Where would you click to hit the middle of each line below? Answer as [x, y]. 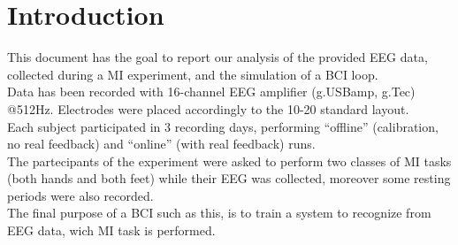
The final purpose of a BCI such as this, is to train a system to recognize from [219, 213]
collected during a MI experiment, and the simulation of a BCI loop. [193, 74]
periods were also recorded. [80, 195]
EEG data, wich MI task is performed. [111, 230]
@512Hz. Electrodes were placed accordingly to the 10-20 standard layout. [208, 108]
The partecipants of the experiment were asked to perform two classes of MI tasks [229, 161]
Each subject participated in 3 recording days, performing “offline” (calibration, [223, 126]
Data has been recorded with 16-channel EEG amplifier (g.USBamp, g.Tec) [211, 92]
